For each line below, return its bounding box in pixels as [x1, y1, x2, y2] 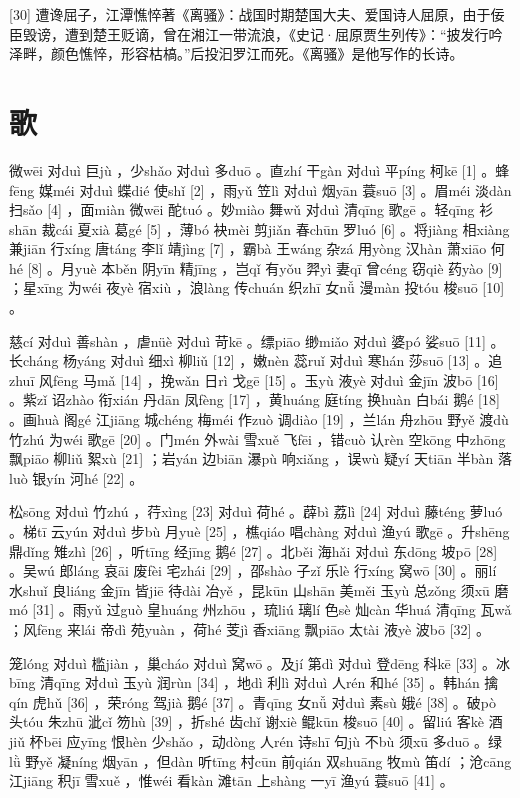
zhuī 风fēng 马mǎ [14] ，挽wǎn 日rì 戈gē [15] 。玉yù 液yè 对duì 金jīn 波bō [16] [9, 369, 499, 390]
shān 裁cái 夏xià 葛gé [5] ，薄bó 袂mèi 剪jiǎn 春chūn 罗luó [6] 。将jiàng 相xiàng [9, 218, 510, 239]
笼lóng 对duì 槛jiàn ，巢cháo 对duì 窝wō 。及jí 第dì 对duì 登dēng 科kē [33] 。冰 [9, 652, 510, 673]
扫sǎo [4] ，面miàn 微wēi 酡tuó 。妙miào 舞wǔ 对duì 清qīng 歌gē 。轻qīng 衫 [9, 199, 494, 220]
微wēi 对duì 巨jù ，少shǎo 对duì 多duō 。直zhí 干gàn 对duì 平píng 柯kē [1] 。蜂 [9, 159, 510, 180]
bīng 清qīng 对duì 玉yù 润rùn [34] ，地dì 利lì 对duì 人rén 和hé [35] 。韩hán [9, 672, 480, 693]
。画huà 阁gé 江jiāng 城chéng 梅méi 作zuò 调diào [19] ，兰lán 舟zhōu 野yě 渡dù [9, 409, 509, 430]
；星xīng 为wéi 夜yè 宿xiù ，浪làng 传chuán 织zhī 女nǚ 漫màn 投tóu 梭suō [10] [9, 277, 505, 298]
